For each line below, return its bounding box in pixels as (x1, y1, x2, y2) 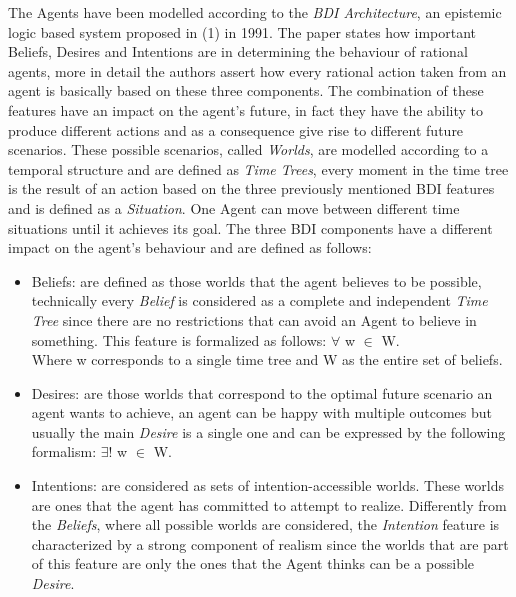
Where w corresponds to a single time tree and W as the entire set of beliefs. (31, 349, 503, 370)
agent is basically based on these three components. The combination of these (8, 80, 484, 101)
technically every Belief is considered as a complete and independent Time (31, 290, 488, 311)
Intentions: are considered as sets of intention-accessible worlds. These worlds (31, 475, 504, 496)
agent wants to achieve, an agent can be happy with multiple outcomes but (31, 402, 492, 423)
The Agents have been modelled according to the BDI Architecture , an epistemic (8, 2, 502, 22)
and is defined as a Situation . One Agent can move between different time (8, 197, 460, 218)
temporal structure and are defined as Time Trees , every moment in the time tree (8, 158, 509, 179)
